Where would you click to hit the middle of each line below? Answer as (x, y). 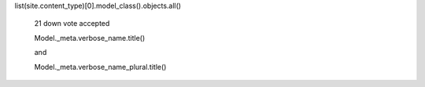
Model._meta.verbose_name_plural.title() (100, 67)
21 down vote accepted (72, 24)
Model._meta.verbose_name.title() (90, 38)
